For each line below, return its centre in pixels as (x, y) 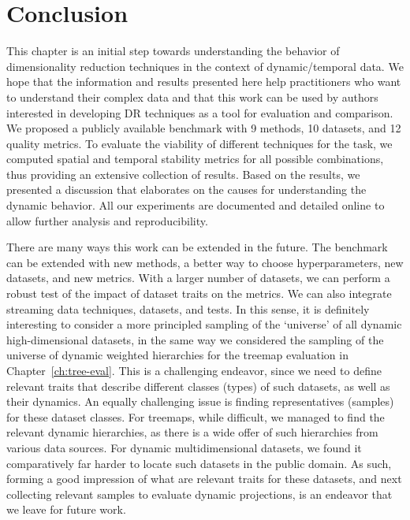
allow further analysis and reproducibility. (107, 220)
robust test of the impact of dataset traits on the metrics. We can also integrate (199, 293)
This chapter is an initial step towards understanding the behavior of (173, 51)
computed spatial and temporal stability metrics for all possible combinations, (195, 159)
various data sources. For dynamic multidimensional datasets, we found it (184, 447)
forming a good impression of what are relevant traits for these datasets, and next (204, 479)
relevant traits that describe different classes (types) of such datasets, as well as (198, 386)
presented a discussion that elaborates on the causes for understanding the (186, 189)
